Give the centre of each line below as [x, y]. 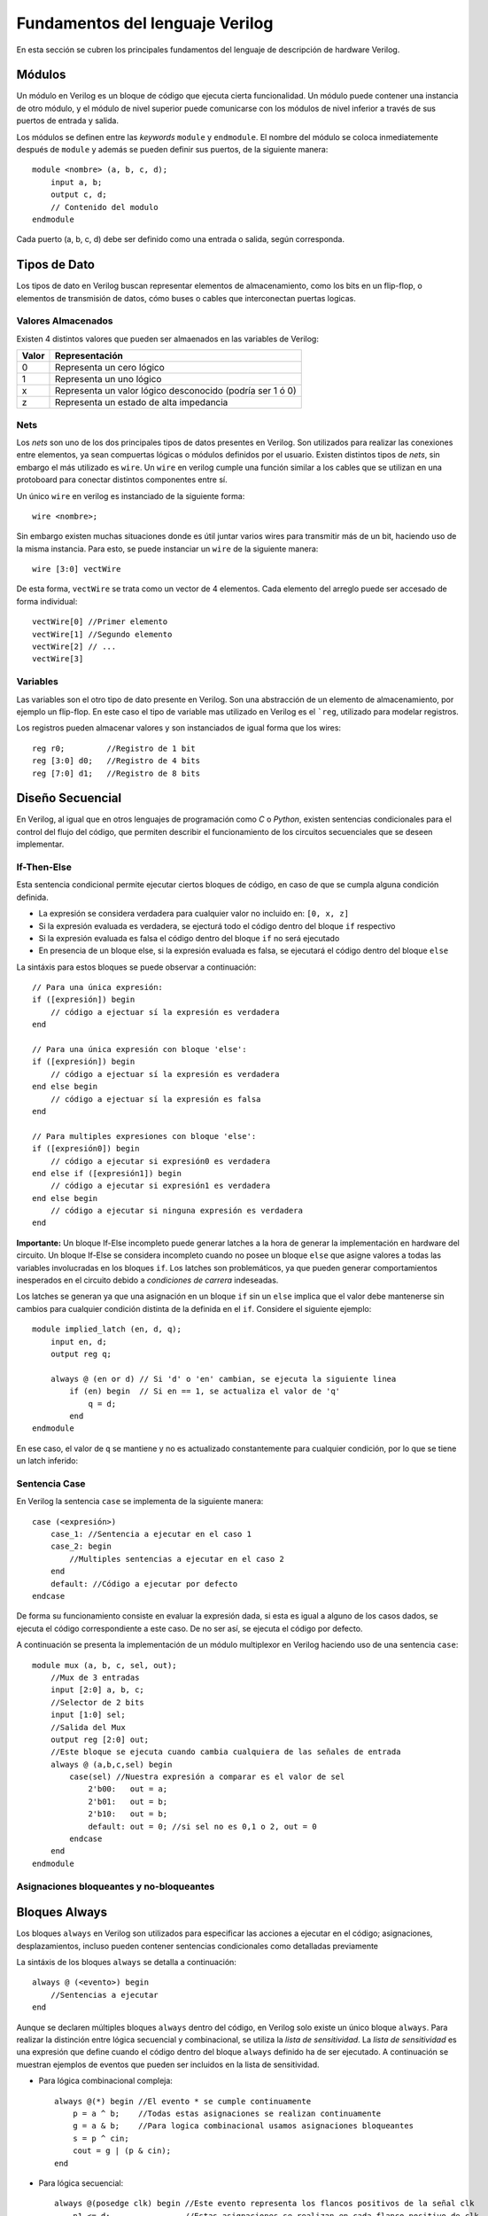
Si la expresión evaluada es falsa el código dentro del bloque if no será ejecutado [189, 938]
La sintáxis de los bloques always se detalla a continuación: [126, 1962]
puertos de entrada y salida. [68, 121]
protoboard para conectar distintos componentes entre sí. [122, 480]
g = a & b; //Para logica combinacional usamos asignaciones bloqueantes [243, 2126]
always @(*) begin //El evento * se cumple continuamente [183, 2101]
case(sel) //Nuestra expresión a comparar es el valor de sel [207, 1777]
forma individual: [47, 601]
